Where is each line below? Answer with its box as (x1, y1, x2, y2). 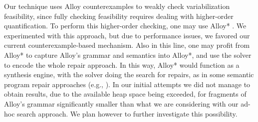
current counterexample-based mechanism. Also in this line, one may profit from (4, 40, 250, 50)
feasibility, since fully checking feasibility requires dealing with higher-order (4, 10, 234, 21)
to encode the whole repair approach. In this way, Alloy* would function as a (4, 59, 240, 70)
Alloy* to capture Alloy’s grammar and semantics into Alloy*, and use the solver (4, 49, 252, 60)
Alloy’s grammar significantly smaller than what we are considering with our (4, 98, 239, 109)
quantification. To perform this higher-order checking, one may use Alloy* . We (4, 20, 247, 31)
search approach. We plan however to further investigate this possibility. (17, 108, 238, 119)
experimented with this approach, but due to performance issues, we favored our (4, 30, 250, 40)
